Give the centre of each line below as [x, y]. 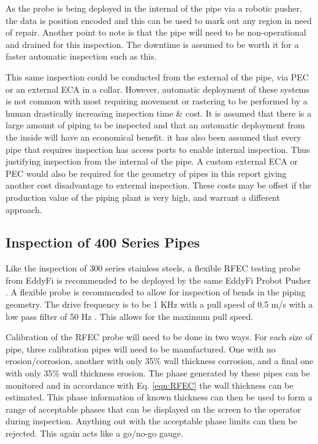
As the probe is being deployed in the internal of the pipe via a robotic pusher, [154, 8]
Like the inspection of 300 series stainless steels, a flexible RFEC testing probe [153, 268]
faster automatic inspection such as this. [81, 56]
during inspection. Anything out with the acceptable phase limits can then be [151, 421]
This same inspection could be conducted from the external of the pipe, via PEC [157, 76]
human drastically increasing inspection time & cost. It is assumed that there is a [159, 113]
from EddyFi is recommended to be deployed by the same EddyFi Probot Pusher [158, 280]
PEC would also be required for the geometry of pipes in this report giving [146, 173]
